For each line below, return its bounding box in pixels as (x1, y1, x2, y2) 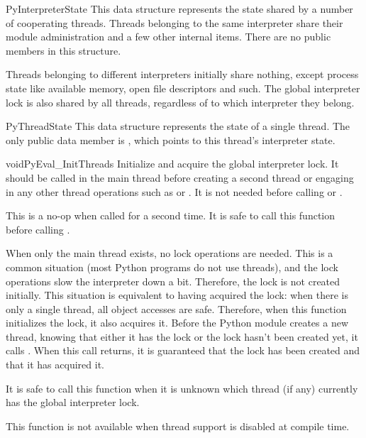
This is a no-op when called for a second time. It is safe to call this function (6, 208, 335, 223)
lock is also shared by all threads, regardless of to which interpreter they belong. (6, 94, 355, 109)
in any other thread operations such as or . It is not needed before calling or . (6, 184, 343, 199)
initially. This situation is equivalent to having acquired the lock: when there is (6, 288, 349, 302)
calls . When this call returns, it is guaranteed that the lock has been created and (6, 343, 360, 358)
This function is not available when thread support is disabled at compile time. (6, 418, 350, 433)
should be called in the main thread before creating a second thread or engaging (6, 170, 354, 185)
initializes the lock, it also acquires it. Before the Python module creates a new (6, 315, 348, 330)
